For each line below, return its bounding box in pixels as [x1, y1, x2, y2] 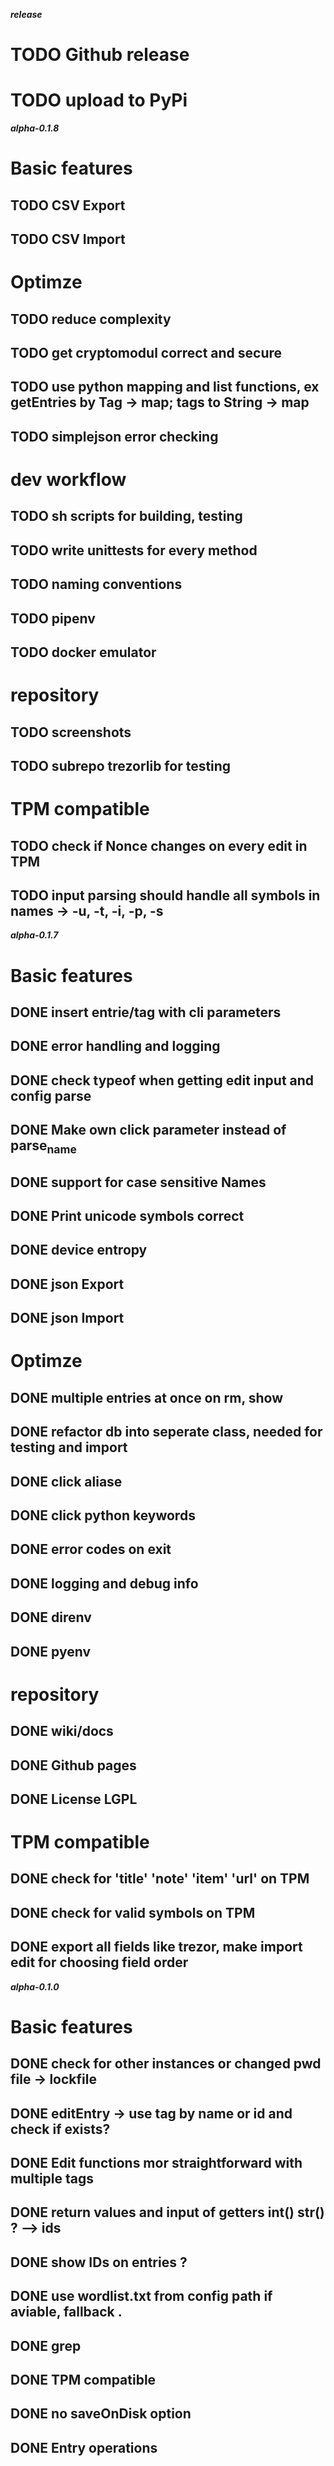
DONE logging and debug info [10, 1575, 199, 1592]
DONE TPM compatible [10, 2372, 157, 2388]
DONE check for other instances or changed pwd [10, 2055, 322, 2073]
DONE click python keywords [10, 1507, 196, 1524]
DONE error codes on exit [10, 1541, 172, 1558]
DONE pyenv [10, 1643, 92, 1660]
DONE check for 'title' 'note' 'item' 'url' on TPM [10, 1870, 310, 1888]
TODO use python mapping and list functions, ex [10, 379, 320, 396]
